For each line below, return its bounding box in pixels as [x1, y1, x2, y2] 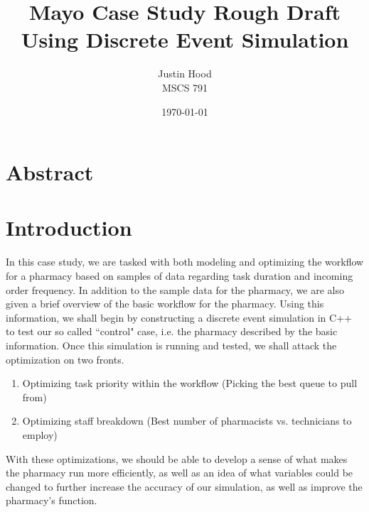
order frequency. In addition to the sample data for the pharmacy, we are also [6, 282, 345, 297]
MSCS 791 [161, 80, 208, 94]
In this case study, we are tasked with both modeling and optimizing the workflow [6, 254, 364, 269]
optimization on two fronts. [6, 352, 124, 366]
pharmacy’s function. [6, 493, 97, 508]
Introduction [6, 213, 132, 242]
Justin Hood [158, 66, 212, 81]
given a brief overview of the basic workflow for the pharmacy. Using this [6, 296, 324, 311]
